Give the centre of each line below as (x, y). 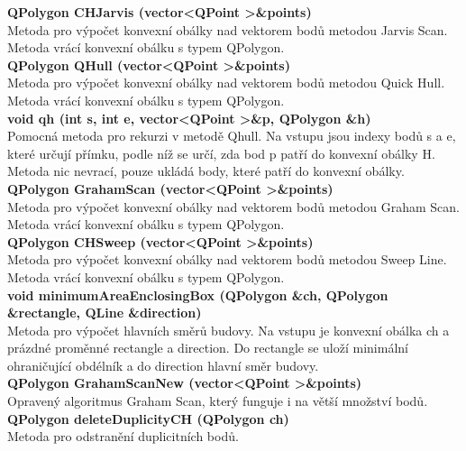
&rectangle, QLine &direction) (105, 313)
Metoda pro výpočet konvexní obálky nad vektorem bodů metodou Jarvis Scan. (228, 29)
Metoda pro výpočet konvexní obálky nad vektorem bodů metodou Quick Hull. (226, 83)
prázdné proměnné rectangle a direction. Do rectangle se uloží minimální (208, 348)
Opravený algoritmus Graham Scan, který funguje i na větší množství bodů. (218, 401)
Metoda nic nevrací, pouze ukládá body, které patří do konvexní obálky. (206, 171)
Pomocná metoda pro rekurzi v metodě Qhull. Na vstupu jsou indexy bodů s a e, (232, 136)
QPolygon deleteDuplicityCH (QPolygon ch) (148, 418)
